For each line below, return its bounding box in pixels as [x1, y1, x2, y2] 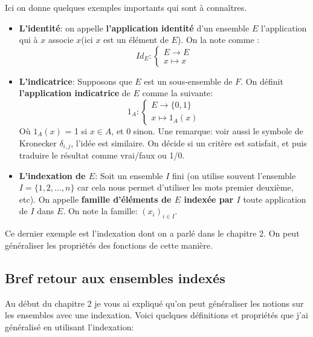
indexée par [184, 192, 234, 205]
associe [48, 33, 74, 46]
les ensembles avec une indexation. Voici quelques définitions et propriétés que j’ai [5, 309, 308, 321]
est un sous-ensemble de [144, 74, 233, 87]
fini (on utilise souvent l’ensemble [172, 169, 296, 182]
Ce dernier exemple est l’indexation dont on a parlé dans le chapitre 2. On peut [5, 227, 300, 240]
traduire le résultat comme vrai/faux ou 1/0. [19, 149, 185, 162]
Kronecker [19, 136, 57, 149]
